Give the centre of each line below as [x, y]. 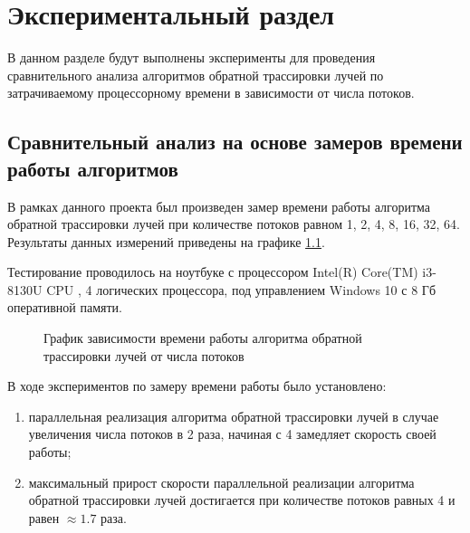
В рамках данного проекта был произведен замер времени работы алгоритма [219, 206]
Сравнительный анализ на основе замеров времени [235, 142]
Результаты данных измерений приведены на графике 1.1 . [166, 241]
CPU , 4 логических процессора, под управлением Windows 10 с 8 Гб [241, 289]
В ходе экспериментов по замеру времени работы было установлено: [197, 386]
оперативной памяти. [65, 307]
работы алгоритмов [93, 168]
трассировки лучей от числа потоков [144, 355]
